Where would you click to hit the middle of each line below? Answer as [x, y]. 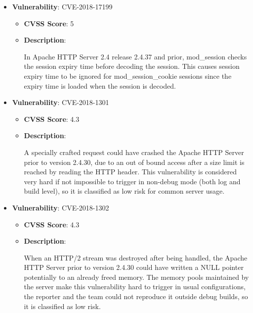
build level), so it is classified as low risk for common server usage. [124, 191]
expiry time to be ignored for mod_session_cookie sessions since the [128, 76]
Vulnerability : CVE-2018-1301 [61, 102]
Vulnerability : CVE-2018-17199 [62, 6]
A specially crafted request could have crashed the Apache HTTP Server [134, 152]
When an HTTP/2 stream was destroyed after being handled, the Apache [136, 257]
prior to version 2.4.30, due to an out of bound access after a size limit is [134, 162]
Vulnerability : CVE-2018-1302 [61, 207]
